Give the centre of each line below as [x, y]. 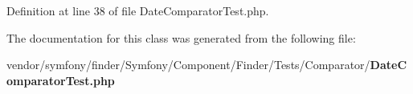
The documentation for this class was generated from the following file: [181, 37]
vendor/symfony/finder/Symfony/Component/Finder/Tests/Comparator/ [188, 65]
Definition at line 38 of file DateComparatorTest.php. [138, 10]
